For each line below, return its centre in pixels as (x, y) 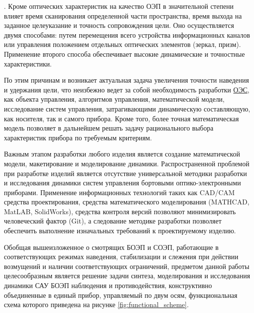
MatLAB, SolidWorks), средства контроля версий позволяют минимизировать (120, 211)
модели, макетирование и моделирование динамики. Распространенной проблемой (127, 163)
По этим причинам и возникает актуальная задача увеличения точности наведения (127, 80)
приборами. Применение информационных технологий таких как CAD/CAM (119, 192)
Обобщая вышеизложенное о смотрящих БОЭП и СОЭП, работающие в (111, 247)
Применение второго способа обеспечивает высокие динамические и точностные (125, 54)
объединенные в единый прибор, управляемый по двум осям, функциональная (121, 295)
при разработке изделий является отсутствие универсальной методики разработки (126, 173)
